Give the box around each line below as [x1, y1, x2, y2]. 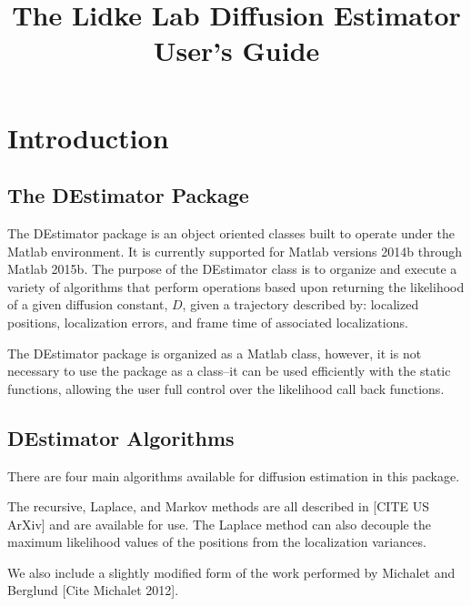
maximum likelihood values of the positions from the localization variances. [7, 532, 426, 551]
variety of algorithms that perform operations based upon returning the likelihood [7, 277, 465, 296]
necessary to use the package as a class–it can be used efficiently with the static [7, 361, 451, 380]
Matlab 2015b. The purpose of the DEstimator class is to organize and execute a [7, 259, 457, 278]
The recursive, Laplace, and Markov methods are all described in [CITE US [7, 497, 429, 516]
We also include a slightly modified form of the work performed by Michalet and [7, 562, 456, 581]
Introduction [7, 118, 169, 156]
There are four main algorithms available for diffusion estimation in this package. [7, 466, 460, 485]
